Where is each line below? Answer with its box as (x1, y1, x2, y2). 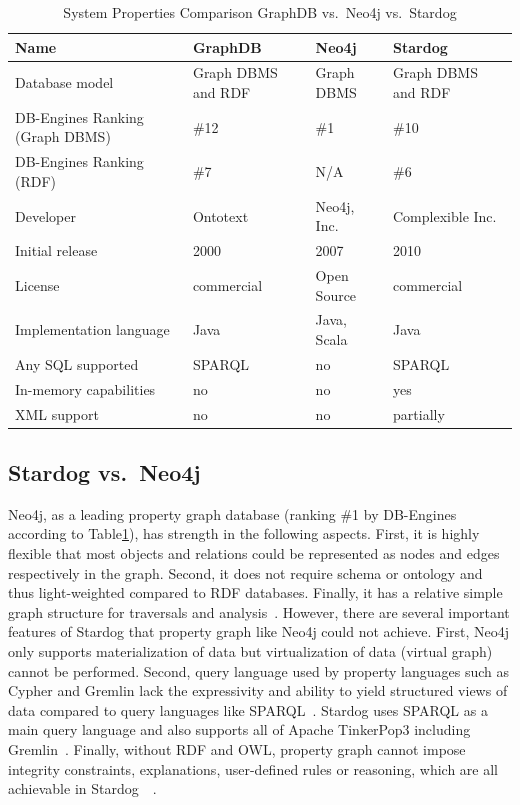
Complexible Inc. (393, 205, 497, 226)
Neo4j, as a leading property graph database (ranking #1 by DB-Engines (8, 503, 457, 524)
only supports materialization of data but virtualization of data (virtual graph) (8, 641, 493, 662)
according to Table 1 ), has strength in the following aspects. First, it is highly (8, 523, 480, 544)
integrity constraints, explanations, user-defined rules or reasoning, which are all (8, 758, 498, 779)
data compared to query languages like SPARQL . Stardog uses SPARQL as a (8, 699, 488, 720)
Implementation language (15, 319, 170, 340)
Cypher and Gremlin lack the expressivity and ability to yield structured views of (8, 680, 508, 701)
